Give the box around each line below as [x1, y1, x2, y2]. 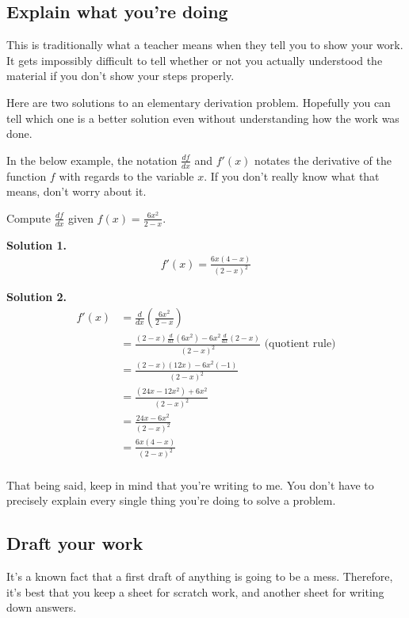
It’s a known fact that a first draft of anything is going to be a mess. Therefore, [6, 567, 393, 584]
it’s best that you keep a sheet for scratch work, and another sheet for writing [6, 583, 384, 600]
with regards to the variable [59, 167, 194, 184]
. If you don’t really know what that [204, 167, 380, 184]
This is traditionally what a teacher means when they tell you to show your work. [6, 36, 403, 53]
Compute [6, 209, 51, 226]
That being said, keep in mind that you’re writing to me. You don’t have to [6, 476, 374, 493]
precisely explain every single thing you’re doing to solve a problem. [6, 492, 336, 509]
